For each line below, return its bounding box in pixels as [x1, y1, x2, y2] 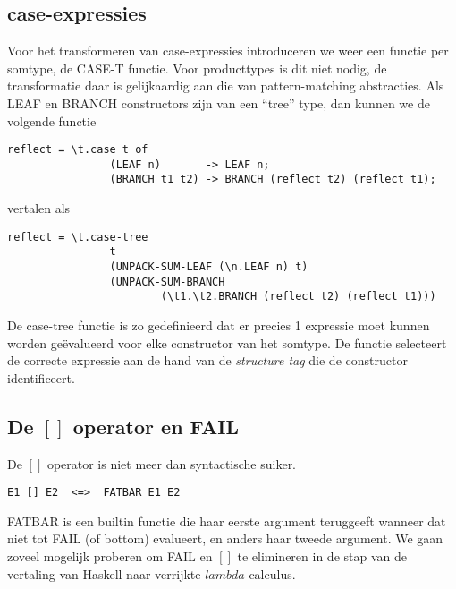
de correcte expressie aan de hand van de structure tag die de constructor [7, 351, 408, 370]
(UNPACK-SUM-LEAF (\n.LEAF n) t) [109, 260, 308, 274]
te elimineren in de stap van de [237, 547, 407, 566]
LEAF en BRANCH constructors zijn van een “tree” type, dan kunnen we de [7, 93, 430, 112]
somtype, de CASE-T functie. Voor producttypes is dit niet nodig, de [7, 58, 387, 77]
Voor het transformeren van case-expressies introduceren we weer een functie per [7, 41, 449, 60]
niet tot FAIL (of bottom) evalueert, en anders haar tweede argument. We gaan [7, 529, 443, 548]
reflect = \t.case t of [7, 143, 148, 157]
